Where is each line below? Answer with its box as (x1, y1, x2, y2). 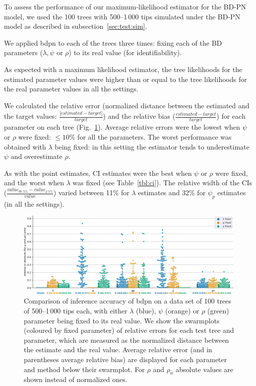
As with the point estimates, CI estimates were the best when (4, 167, 192, 178)
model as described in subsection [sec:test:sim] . (4, 21, 147, 31)
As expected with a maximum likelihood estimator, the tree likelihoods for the (4, 64, 243, 74)
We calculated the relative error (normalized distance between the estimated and (4, 100, 250, 110)
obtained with (4, 141, 46, 152)
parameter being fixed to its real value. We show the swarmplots (24, 315, 220, 325)
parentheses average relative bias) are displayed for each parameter (24, 354, 227, 364)
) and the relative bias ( (103, 111, 176, 121)
